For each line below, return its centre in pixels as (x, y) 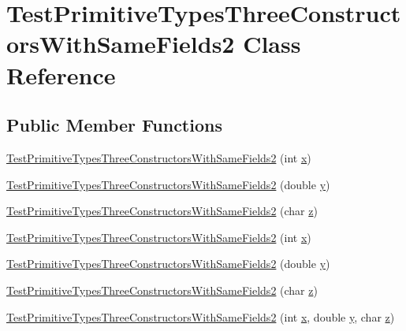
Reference (61, 74)
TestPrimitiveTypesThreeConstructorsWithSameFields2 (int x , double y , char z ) (201, 316)
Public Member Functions (114, 125)
